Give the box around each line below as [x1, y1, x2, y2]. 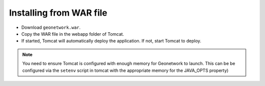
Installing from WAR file [9, 7, 107, 18]
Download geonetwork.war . [21, 24, 81, 30]
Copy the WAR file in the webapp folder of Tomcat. [21, 31, 125, 37]
